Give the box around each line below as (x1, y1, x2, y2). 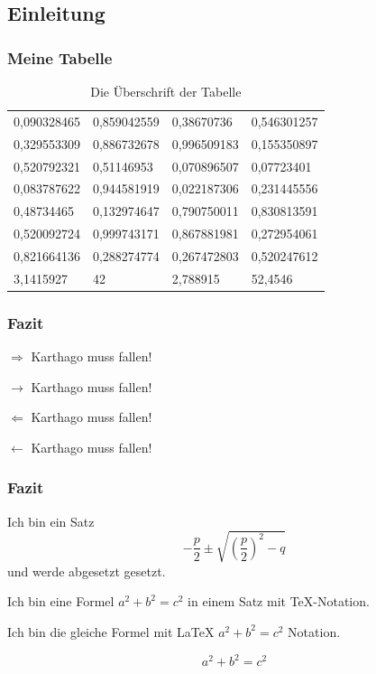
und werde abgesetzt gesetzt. (7, 561, 166, 580)
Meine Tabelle (7, 46, 113, 69)
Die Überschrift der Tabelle (90, 82, 242, 100)
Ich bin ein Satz (7, 511, 95, 530)
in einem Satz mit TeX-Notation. (188, 592, 370, 611)
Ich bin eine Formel (7, 592, 115, 611)
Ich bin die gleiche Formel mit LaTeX (7, 622, 215, 641)
